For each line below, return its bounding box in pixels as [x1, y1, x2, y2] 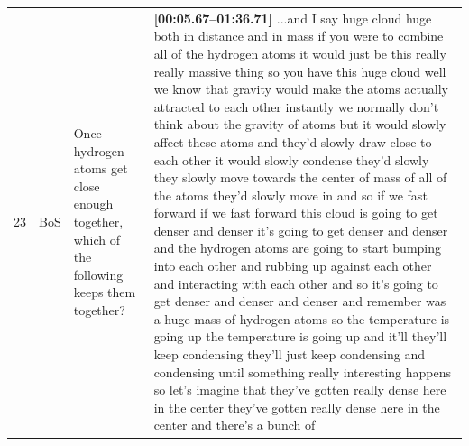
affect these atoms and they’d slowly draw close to [153, 132, 432, 151]
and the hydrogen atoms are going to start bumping [153, 238, 442, 257]
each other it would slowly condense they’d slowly [153, 150, 429, 169]
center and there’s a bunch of [153, 415, 316, 434]
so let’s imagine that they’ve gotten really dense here [153, 380, 446, 399]
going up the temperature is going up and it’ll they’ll [153, 327, 447, 346]
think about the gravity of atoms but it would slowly [153, 115, 446, 134]
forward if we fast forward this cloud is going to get [153, 203, 438, 222]
